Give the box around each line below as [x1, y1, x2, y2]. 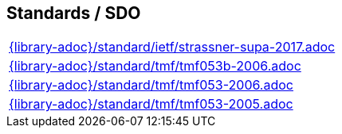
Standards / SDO [6, 3, 141, 23]
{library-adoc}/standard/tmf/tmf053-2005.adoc [9, 96, 293, 113]
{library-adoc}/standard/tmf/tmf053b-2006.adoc [9, 58, 301, 75]
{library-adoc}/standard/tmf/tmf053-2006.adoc [9, 77, 293, 94]
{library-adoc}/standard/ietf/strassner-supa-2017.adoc [9, 39, 336, 56]
